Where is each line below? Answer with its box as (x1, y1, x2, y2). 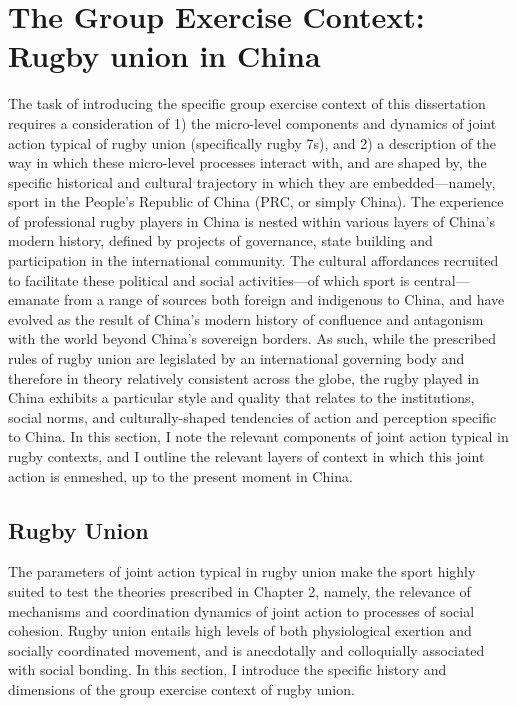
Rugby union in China (8, 35, 321, 76)
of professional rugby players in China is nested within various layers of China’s (8, 210, 495, 231)
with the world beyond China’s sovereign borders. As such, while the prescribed (8, 328, 496, 349)
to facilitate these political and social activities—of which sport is (8, 269, 410, 290)
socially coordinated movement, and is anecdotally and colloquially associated (8, 639, 485, 660)
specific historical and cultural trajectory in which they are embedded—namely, (8, 171, 496, 192)
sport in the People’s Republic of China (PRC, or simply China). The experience (8, 191, 504, 212)
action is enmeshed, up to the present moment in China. (8, 465, 353, 486)
